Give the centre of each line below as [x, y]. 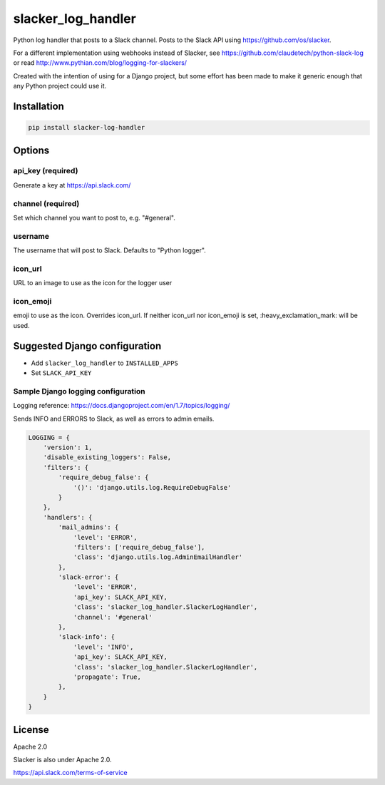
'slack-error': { [88, 577]
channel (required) [46, 203]
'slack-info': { [87, 637]
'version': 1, [68, 448]
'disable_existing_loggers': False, [107, 457]
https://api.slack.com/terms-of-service [70, 773]
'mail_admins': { [88, 527]
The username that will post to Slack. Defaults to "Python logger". [109, 250]
